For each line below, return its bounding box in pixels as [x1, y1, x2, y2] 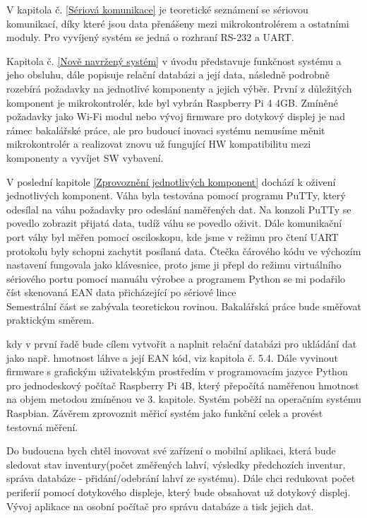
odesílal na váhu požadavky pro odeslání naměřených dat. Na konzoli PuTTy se [6, 201, 351, 216]
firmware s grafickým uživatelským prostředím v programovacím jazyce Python [6, 364, 348, 379]
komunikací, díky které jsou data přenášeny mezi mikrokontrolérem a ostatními [6, 16, 349, 30]
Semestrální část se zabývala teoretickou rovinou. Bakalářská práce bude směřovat [6, 298, 361, 313]
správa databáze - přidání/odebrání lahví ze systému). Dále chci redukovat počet [6, 471, 356, 485]
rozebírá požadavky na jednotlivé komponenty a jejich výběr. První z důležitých [6, 81, 352, 95]
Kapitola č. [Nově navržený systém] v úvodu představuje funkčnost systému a [6, 53, 342, 68]
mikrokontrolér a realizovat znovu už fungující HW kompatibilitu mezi [6, 136, 311, 151]
